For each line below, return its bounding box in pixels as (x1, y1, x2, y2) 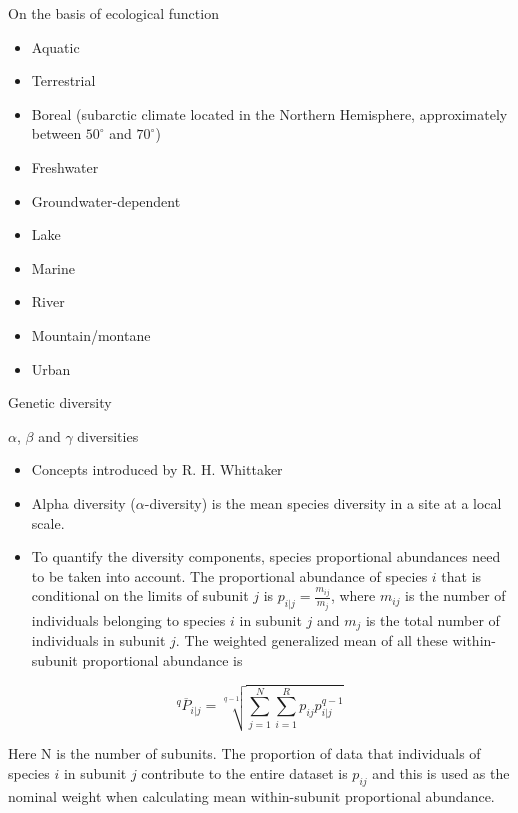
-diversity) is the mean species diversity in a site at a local (144, 492, 502, 513)
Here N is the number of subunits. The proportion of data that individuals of (8, 743, 481, 764)
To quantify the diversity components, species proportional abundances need (31, 546, 501, 567)
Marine (31, 257, 76, 278)
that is (441, 565, 482, 586)
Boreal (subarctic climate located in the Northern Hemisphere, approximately (31, 103, 508, 124)
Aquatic (31, 36, 80, 57)
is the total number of (365, 609, 500, 630)
